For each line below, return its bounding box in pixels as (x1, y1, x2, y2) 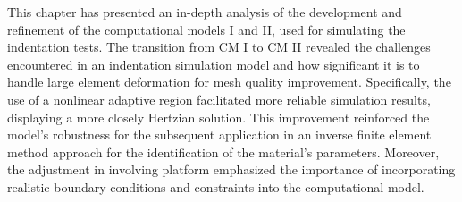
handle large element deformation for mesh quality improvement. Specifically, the (7, 72, 451, 91)
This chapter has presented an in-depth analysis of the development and (7, 3, 402, 21)
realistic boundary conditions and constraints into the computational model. (7, 177, 424, 196)
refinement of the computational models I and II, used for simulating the (7, 20, 406, 38)
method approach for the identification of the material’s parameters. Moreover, (7, 142, 440, 161)
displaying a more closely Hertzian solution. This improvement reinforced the (7, 107, 430, 126)
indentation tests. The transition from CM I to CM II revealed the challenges (7, 38, 431, 56)
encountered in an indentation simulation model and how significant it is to (7, 55, 420, 73)
